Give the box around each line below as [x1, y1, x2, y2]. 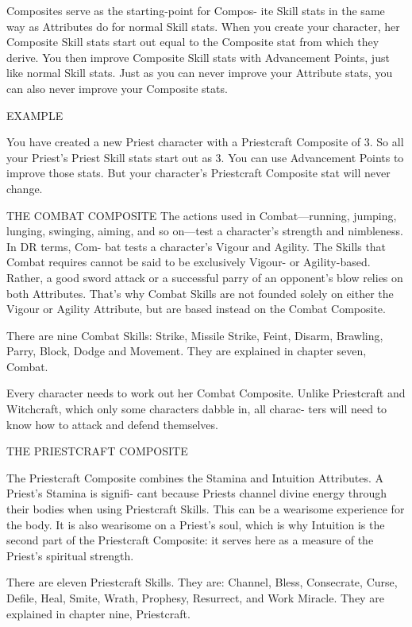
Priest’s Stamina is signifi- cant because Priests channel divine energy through [6, 485, 387, 501]
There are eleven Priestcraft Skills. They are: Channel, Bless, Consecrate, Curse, [6, 574, 398, 590]
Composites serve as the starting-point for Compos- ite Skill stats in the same [6, 2, 385, 18]
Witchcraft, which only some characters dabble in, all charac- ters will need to [6, 401, 387, 417]
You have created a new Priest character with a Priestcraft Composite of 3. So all [6, 134, 404, 150]
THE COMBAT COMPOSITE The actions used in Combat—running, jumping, [6, 207, 397, 223]
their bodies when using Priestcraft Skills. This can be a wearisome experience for [6, 501, 405, 517]
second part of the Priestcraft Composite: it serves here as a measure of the [6, 532, 374, 548]
